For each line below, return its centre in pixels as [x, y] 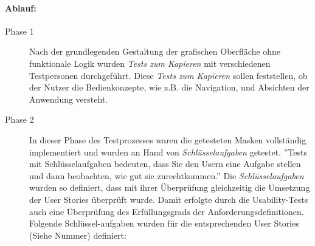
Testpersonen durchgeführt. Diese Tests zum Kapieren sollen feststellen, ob [168, 75]
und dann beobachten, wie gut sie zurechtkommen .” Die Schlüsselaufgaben [167, 175]
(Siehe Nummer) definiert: [78, 235]
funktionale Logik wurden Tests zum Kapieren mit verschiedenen [150, 63]
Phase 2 [19, 119]
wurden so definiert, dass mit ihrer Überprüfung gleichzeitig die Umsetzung [170, 187]
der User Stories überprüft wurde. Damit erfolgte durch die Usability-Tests [169, 199]
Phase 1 [19, 31]
